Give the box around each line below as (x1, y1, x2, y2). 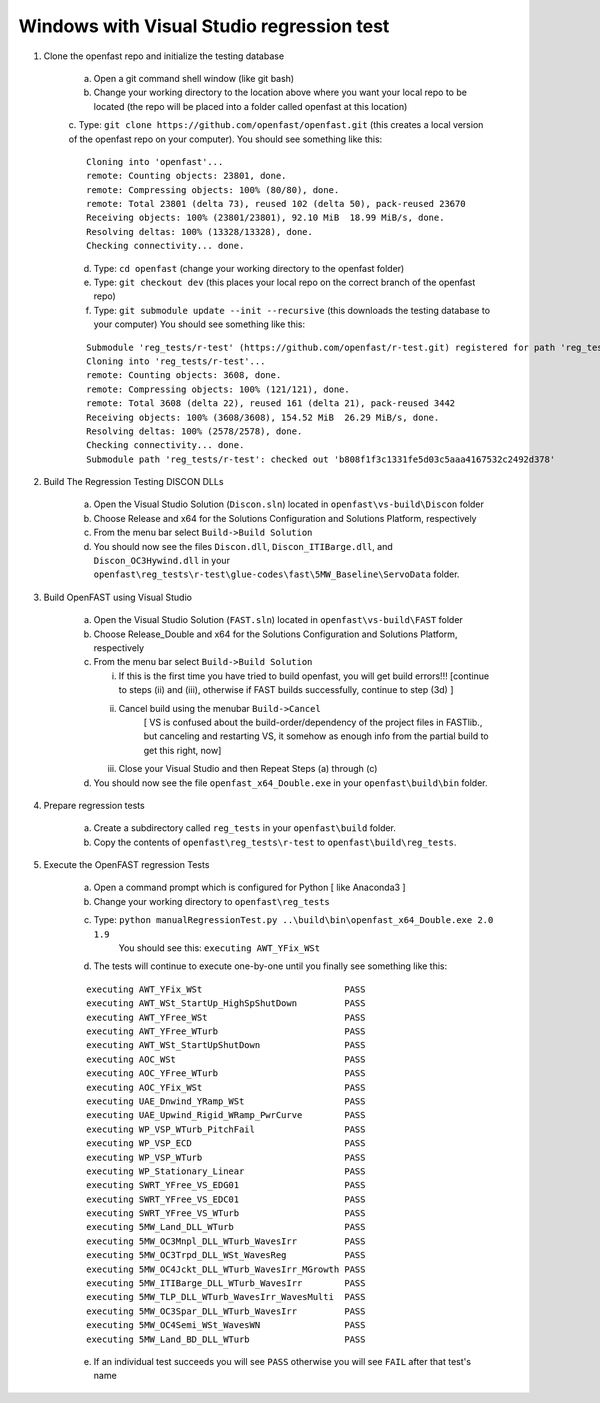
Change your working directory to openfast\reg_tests (93, 895, 330, 907)
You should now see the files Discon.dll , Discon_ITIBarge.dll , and (93, 540, 394, 552)
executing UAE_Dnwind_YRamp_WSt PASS (86, 1095, 366, 1107)
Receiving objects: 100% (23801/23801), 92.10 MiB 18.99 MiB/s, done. (86, 212, 445, 224)
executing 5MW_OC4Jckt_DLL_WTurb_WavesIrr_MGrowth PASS (86, 1263, 366, 1275)
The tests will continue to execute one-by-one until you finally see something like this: (93, 960, 448, 972)
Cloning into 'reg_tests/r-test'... (86, 355, 266, 367)
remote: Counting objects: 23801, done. (86, 170, 287, 182)
